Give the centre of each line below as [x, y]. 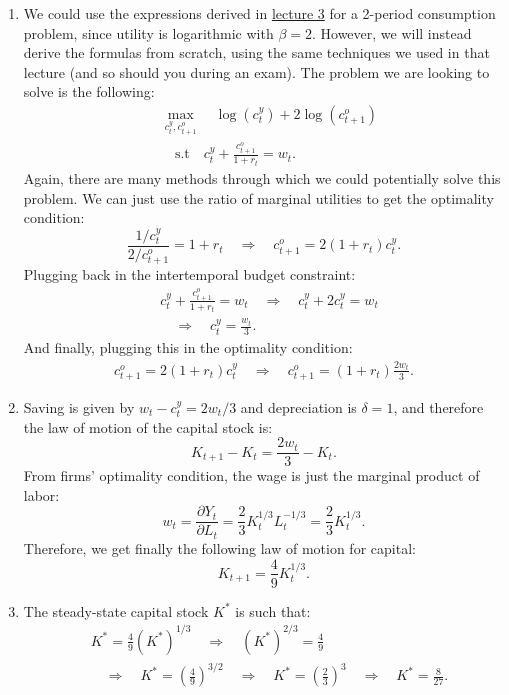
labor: [41, 494]
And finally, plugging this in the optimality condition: [188, 347]
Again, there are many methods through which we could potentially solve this [262, 177]
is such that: [273, 610]
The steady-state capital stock [116, 610]
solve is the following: [89, 91]
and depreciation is [298, 406]
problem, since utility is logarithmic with [148, 32]
